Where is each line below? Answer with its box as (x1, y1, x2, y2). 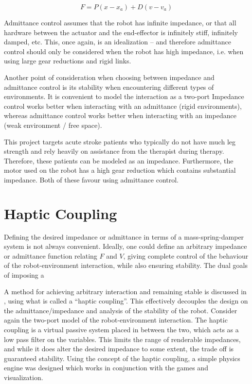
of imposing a (4, 270, 44, 280)
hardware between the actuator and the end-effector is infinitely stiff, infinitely (4, 27, 238, 37)
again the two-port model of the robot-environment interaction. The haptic (4, 315, 228, 325)
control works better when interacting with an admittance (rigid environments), (4, 101, 242, 111)
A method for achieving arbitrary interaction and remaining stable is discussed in (4, 286, 247, 296)
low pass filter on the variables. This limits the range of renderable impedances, (4, 334, 241, 344)
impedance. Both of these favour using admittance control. (4, 174, 179, 184)
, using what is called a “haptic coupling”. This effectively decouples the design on (4, 296, 248, 306)
